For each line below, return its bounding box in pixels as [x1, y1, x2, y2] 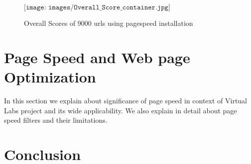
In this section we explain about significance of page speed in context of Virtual [4, 95, 248, 105]
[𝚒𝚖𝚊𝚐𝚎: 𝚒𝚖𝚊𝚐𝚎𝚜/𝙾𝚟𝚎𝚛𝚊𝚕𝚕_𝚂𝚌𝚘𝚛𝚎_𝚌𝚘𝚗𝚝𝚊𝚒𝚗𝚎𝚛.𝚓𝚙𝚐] [24, 4, 170, 11]
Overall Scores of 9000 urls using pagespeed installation [24, 18, 193, 28]
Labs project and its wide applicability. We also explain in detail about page [4, 105, 237, 115]
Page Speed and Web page [4, 47, 190, 67]
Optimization [4, 66, 96, 86]
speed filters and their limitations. [4, 115, 108, 125]
